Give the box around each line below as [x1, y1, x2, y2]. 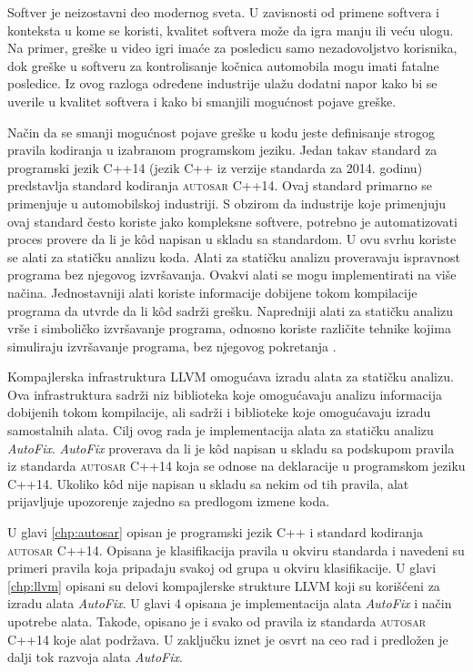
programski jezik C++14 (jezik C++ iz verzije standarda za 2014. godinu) [7, 158, 423, 177]
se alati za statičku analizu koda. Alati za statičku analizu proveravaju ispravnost [7, 247, 460, 266]
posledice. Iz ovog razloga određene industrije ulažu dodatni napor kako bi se [7, 74, 438, 93]
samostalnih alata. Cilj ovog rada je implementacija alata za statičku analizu [7, 421, 434, 440]
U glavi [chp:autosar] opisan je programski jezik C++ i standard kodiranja [7, 523, 424, 542]
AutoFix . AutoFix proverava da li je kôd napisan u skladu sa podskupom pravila [7, 438, 455, 457]
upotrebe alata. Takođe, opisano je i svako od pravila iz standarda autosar [7, 612, 427, 630]
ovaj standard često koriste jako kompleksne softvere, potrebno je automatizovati [7, 211, 458, 230]
